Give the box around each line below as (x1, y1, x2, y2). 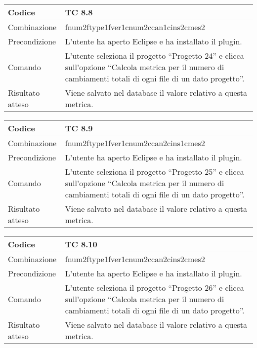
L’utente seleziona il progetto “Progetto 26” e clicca (65, 282, 244, 293)
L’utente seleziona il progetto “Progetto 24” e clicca (65, 50, 244, 61)
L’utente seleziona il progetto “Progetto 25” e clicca (65, 166, 244, 177)
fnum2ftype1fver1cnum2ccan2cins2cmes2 (65, 253, 205, 265)
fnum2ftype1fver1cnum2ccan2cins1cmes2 (65, 137, 205, 149)
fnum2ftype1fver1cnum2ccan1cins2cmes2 (65, 21, 205, 33)
